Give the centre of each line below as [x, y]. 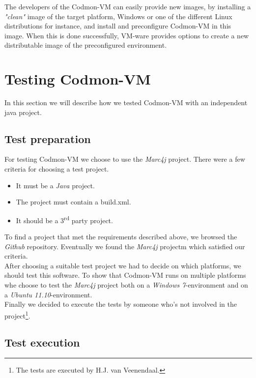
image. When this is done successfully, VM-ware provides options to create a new [127, 35]
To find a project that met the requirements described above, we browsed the [121, 237]
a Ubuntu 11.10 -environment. [48, 294]
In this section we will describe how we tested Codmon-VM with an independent [126, 102]
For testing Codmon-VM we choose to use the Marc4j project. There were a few [125, 159]
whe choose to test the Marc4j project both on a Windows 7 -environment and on [126, 285]
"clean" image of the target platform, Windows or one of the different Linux [118, 16]
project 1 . [17, 315]
